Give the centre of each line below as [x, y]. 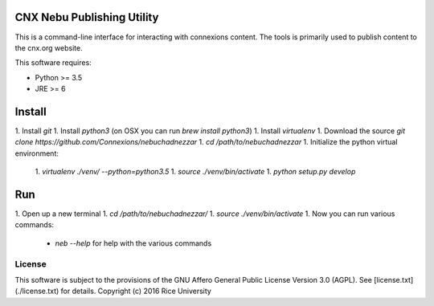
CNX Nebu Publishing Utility [87, 17]
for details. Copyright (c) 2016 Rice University [136, 291]
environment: [37, 153]
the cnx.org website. [49, 47]
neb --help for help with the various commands [133, 243]
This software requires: [53, 63]
